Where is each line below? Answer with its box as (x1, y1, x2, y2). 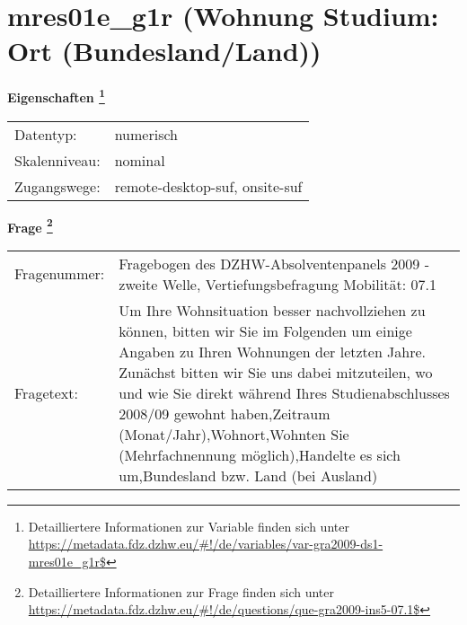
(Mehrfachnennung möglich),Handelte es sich (119, 444, 401, 465)
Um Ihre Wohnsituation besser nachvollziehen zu (119, 299, 426, 321)
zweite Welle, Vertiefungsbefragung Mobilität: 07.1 (119, 273, 436, 295)
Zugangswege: (14, 175, 101, 197)
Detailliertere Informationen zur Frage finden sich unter (28, 582, 335, 601)
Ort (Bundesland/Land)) (7, 32, 322, 69)
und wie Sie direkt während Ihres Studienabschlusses (119, 382, 450, 403)
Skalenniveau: (14, 149, 101, 171)
